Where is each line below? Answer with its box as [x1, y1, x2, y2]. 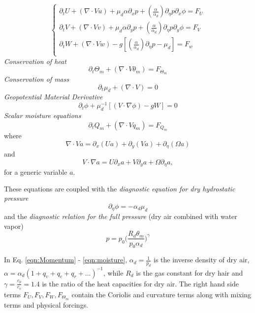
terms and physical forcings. [4, 299, 89, 310]
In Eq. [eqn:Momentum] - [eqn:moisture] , [4, 254, 127, 265]
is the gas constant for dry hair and [136, 267, 243, 278]
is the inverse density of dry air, [154, 254, 250, 265]
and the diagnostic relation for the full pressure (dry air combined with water [4, 211, 237, 221]
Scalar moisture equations [4, 110, 81, 120]
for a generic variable [4, 167, 67, 177]
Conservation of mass [4, 74, 69, 84]
